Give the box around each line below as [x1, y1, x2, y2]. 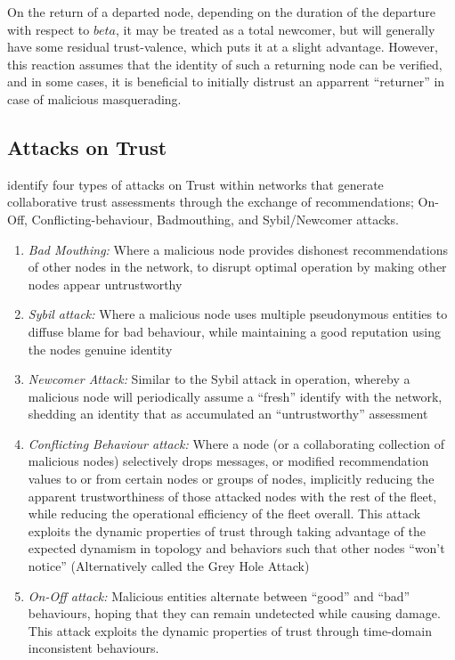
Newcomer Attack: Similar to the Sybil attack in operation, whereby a [28, 370, 410, 388]
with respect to [7, 20, 90, 38]
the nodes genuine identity [28, 339, 173, 358]
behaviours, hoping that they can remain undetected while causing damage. [28, 604, 441, 623]
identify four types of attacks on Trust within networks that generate [7, 175, 384, 193]
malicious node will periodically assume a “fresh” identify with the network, [28, 387, 443, 405]
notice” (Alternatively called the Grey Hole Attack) [28, 557, 310, 575]
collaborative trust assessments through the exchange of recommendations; [7, 192, 414, 211]
